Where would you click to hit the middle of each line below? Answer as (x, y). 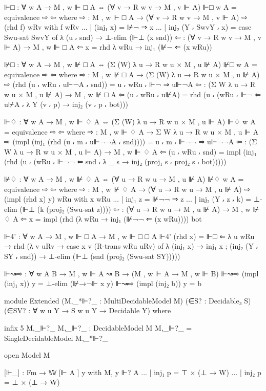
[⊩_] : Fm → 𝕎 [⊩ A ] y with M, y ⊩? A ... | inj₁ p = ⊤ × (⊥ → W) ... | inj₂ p (133, 372)
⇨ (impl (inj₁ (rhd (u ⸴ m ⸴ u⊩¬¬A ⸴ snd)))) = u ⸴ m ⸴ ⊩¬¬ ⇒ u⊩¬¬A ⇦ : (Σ (131, 142)
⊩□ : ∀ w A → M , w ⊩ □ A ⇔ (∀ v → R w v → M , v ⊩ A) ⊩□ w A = (120, 7)
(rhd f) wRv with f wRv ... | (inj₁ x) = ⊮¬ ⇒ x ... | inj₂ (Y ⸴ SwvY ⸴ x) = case (128, 27)
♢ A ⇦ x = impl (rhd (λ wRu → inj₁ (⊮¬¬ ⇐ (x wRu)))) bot (103, 219)
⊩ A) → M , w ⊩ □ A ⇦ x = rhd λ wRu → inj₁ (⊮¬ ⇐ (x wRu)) (108, 47)
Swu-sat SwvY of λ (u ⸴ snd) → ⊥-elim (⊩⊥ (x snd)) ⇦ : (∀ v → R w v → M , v (133, 37)
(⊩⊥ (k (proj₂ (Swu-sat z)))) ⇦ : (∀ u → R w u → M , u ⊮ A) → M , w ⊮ (139, 209)
